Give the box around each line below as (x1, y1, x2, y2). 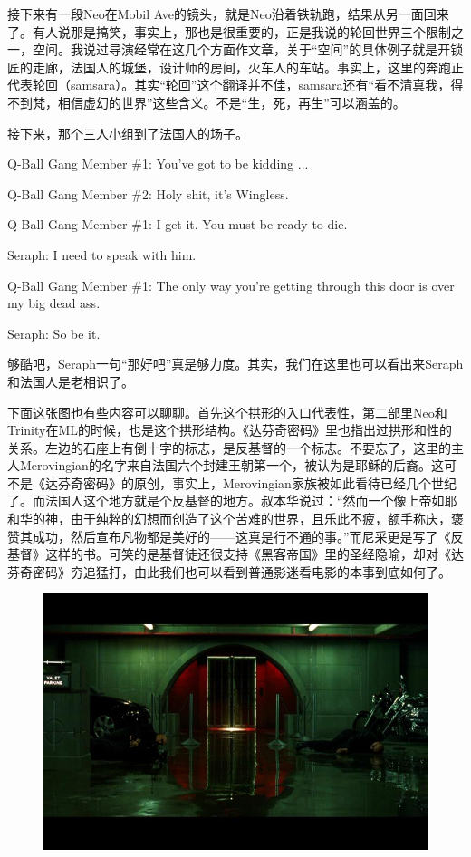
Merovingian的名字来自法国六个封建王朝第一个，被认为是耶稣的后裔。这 (19, 456, 444, 475)
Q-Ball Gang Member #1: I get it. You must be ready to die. (7, 215, 348, 234)
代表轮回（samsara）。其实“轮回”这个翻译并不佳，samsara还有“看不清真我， (7, 75, 451, 94)
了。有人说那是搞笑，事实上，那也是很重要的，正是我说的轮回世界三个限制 (7, 22, 451, 41)
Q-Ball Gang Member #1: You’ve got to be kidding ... (7, 154, 309, 173)
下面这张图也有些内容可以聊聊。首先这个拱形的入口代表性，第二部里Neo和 (7, 402, 447, 421)
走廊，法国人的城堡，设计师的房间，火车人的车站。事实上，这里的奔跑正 (32, 57, 464, 76)
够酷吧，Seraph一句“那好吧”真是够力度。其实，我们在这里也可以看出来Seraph (7, 354, 464, 373)
